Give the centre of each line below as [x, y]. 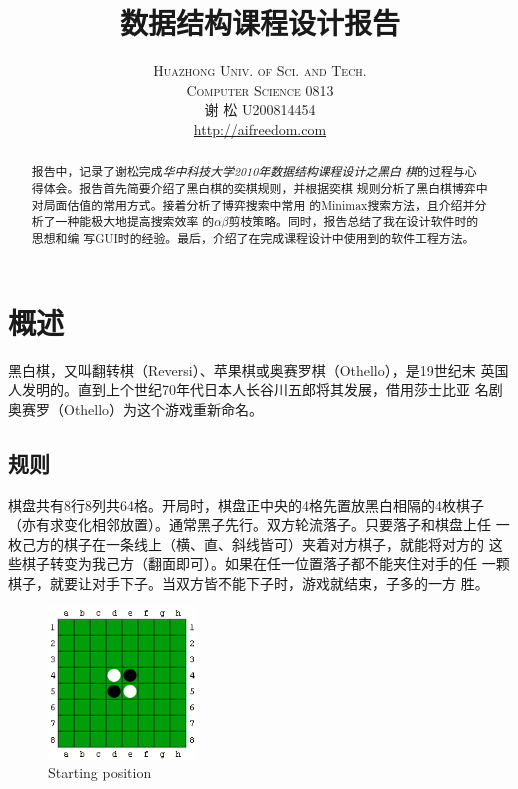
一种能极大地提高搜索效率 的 [135, 221]
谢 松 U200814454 [260, 109]
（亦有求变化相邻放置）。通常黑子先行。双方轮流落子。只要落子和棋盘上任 [249, 524]
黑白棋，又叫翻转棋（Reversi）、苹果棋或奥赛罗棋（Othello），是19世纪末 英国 [258, 369]
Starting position [100, 772]
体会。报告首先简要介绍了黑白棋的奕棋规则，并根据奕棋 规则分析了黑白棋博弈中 [265, 187]
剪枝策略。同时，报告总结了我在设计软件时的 [353, 221]
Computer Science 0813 [260, 89]
